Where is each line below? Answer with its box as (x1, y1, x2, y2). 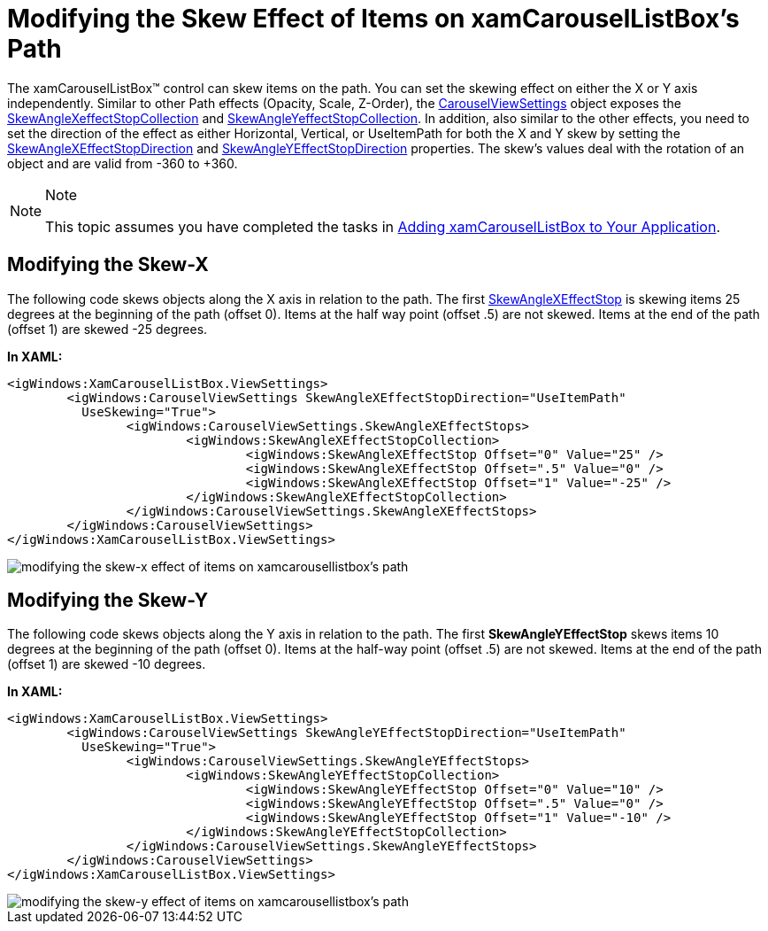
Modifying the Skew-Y (7, 589, 209, 612)
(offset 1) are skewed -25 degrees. (7, 321, 208, 337)
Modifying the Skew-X (7, 253, 209, 276)
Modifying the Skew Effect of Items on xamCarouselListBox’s (7, 4, 740, 34)
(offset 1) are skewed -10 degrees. (7, 656, 206, 672)
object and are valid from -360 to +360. (7, 155, 238, 171)
